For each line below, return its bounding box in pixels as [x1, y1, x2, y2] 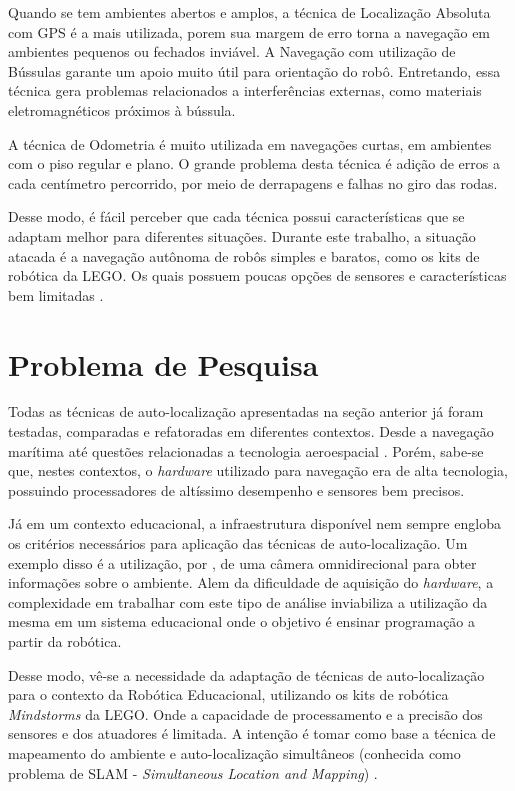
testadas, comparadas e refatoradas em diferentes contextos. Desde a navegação [8, 421, 494, 442]
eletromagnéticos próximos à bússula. [8, 99, 236, 120]
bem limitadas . [8, 284, 104, 305]
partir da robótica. [8, 630, 122, 651]
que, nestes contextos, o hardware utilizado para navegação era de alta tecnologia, [8, 460, 508, 481]
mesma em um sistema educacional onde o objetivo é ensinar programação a [8, 611, 476, 632]
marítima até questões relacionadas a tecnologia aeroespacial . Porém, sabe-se [8, 440, 484, 461]
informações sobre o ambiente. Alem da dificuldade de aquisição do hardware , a [8, 572, 494, 593]
